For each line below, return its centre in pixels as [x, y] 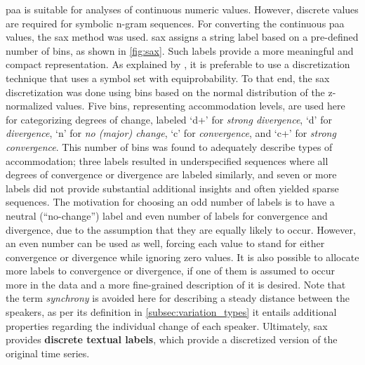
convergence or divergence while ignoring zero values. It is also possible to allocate [182, 257]
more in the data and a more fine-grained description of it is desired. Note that [176, 284]
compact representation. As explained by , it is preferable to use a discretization [178, 64]
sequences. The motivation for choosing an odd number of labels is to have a [170, 202]
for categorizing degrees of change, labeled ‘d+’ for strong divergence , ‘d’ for [169, 119]
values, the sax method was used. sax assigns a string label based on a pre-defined [182, 37]
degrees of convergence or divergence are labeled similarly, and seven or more [171, 174]
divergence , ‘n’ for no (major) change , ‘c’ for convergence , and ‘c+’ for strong [171, 133]
